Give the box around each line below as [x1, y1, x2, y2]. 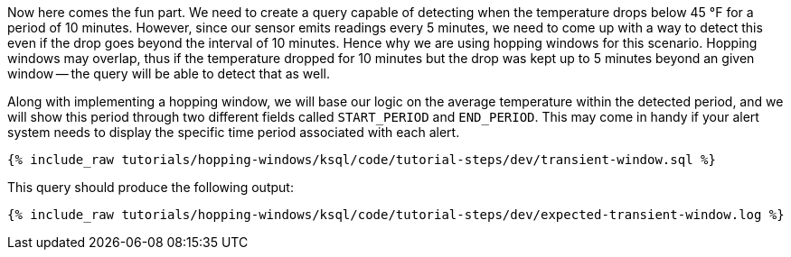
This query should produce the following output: [7, 179, 294, 195]
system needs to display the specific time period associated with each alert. [7, 124, 460, 140]
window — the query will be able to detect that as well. [7, 66, 331, 81]
